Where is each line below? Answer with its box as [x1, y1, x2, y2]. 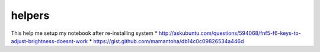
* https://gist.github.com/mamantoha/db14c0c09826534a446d [89, 37, 244, 44]
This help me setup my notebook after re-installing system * [11, 30, 158, 37]
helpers [11, 9, 50, 22]
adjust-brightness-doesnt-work [11, 37, 88, 44]
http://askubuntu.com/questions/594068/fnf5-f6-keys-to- [158, 30, 302, 37]
